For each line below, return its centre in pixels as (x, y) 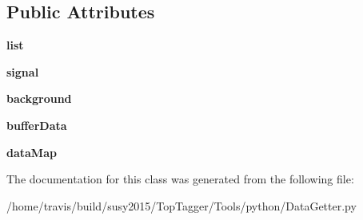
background (39, 98)
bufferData (37, 125)
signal (23, 71)
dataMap (32, 152)
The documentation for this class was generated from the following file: (180, 179)
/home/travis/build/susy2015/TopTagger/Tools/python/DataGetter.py (181, 205)
